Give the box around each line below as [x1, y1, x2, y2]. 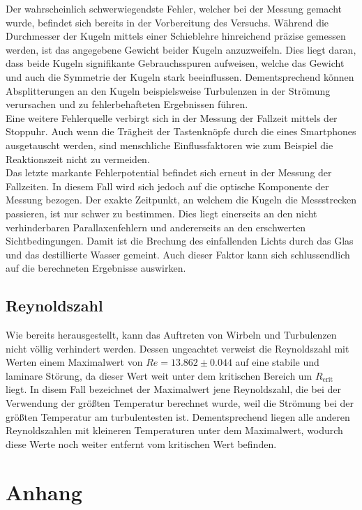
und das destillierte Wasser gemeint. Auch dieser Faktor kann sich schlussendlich [6, 247, 350, 261]
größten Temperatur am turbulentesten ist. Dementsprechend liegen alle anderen [6, 409, 350, 424]
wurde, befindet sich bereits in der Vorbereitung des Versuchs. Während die [6, 15, 329, 29]
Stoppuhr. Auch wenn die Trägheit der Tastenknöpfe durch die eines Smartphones [6, 124, 356, 139]
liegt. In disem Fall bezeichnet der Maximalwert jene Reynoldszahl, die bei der [6, 382, 341, 396]
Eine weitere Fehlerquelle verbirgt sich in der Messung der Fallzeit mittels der [6, 110, 338, 125]
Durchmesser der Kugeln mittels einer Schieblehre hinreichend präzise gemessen [6, 29, 346, 43]
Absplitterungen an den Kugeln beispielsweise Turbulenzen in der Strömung [6, 83, 331, 98]
